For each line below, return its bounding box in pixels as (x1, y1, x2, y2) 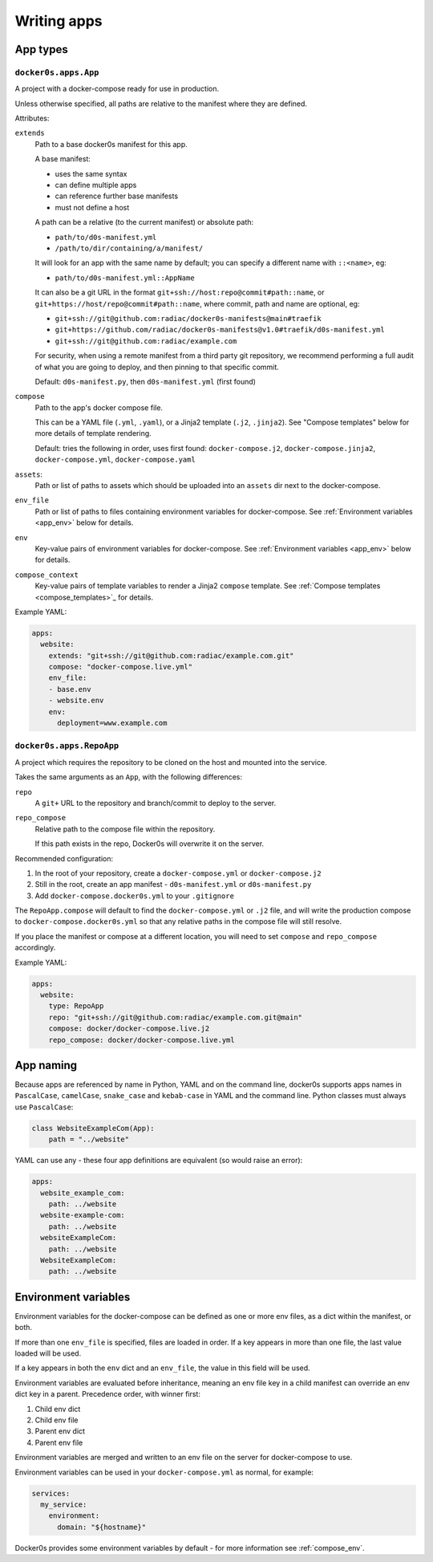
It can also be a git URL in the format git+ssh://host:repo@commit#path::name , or (34, 287, 325, 297)
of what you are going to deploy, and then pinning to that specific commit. (34, 362, 280, 372)
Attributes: (14, 113, 50, 124)
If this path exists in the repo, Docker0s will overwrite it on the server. (34, 839, 265, 848)
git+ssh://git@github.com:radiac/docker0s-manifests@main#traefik (55, 314, 322, 323)
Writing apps (14, 12, 103, 30)
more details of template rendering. (34, 429, 152, 438)
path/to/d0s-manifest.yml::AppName (55, 273, 196, 283)
